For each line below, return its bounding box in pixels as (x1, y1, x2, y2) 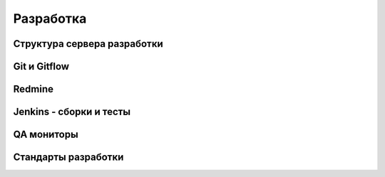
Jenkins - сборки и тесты (13, 106, 131, 118)
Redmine (13, 83, 53, 95)
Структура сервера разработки (13, 38, 163, 50)
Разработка (13, 11, 87, 26)
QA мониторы (13, 129, 78, 141)
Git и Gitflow (13, 60, 70, 73)
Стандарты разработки (13, 151, 124, 163)
